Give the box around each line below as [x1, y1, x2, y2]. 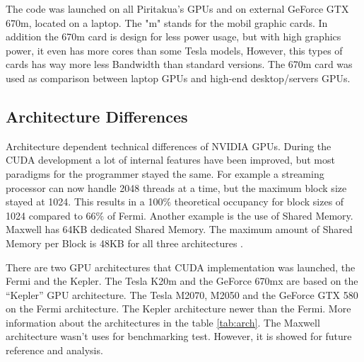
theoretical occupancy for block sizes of [174, 194, 344, 209]
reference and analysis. [6, 343, 103, 358]
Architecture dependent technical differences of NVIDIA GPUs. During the [6, 138, 331, 153]
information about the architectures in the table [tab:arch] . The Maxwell [6, 315, 320, 329]
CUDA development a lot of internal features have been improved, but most [6, 152, 335, 167]
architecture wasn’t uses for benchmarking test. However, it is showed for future [6, 329, 352, 344]
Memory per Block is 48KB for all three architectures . [6, 235, 243, 250]
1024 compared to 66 [6, 208, 96, 222]
